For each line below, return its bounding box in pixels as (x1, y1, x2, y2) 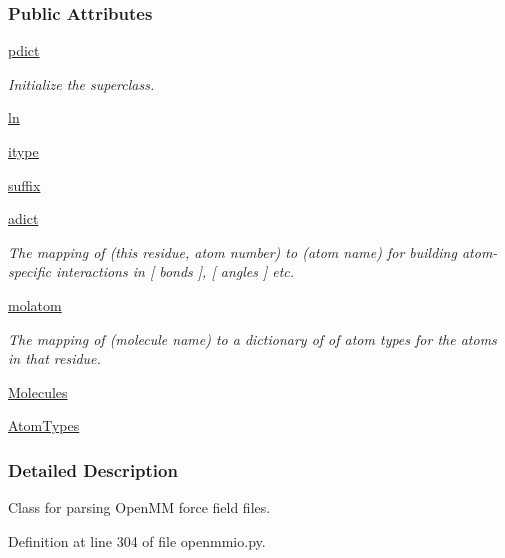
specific (8, 261, 51, 282)
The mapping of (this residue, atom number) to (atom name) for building (8, 241, 457, 262)
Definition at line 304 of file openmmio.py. (8, 530, 266, 551)
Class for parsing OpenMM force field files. (8, 497, 271, 518)
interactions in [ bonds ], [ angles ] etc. (55, 261, 295, 282)
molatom (8, 294, 62, 315)
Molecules (8, 381, 68, 402)
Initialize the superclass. (8, 73, 155, 94)
